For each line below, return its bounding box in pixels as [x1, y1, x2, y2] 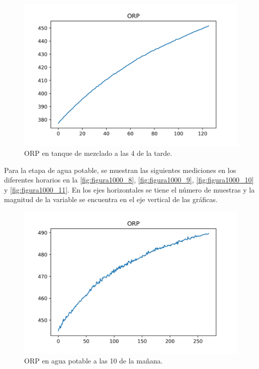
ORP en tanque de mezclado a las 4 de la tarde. [24, 147, 172, 158]
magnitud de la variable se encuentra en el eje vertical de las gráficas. [4, 194, 218, 205]
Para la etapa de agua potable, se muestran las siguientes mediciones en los [4, 164, 236, 175]
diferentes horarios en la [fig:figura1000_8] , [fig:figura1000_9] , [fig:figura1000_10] [4, 174, 254, 185]
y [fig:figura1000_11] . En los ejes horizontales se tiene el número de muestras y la [4, 184, 255, 195]
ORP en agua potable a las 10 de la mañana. [24, 355, 163, 365]
